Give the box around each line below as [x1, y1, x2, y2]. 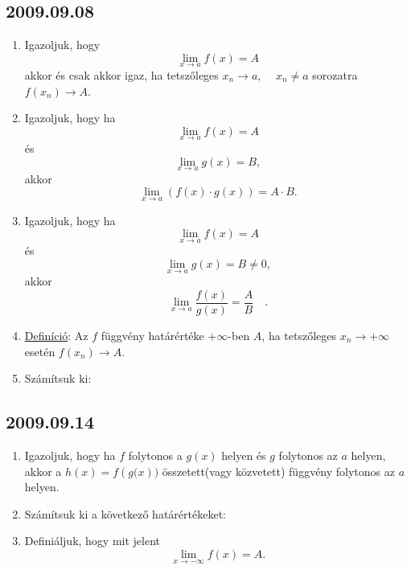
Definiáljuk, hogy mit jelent [24, 532, 161, 549]
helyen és [221, 446, 266, 463]
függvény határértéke [101, 326, 204, 343]
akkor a [24, 462, 62, 479]
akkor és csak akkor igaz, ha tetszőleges [24, 67, 219, 84]
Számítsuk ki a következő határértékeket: [24, 505, 226, 522]
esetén [24, 342, 55, 359]
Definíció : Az [24, 326, 88, 343]
